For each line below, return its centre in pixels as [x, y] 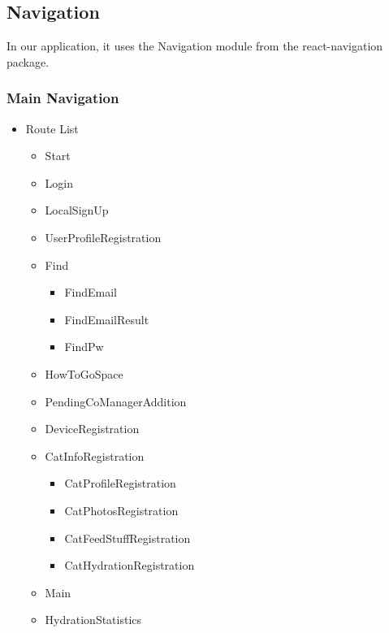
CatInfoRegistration [95, 455]
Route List [52, 128]
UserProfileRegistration [103, 237]
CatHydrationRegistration [130, 565]
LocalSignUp [77, 210]
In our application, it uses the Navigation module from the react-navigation [195, 46]
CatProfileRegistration [120, 483]
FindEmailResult [107, 319]
